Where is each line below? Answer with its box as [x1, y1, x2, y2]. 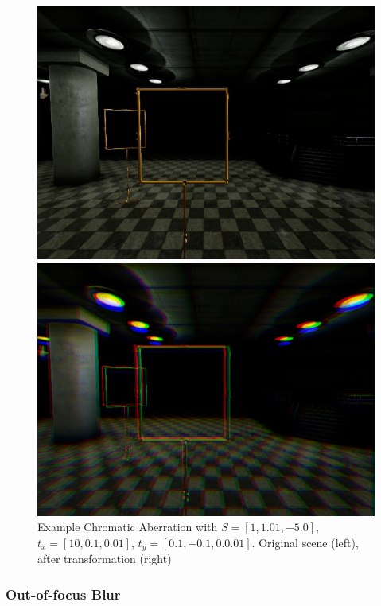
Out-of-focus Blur [6, 584, 121, 604]
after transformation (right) [37, 550, 172, 567]
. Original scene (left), [251, 534, 359, 550]
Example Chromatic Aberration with [37, 519, 218, 535]
